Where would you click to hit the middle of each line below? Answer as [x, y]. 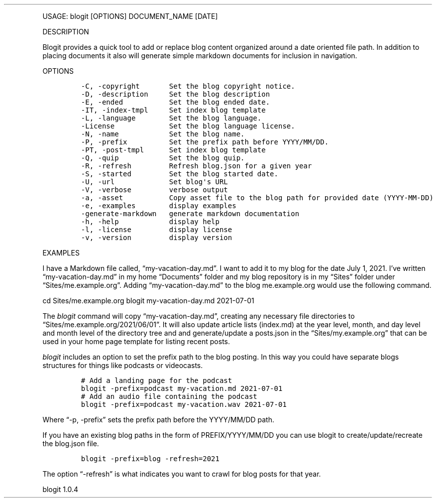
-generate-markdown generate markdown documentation [190, 214]
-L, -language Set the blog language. [171, 118]
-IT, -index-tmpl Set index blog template [173, 110]
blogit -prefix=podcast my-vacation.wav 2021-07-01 [184, 404]
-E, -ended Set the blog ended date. [175, 102]
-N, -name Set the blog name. [163, 134]
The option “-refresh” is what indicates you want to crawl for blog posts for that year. [182, 474]
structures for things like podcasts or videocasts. [123, 365]
